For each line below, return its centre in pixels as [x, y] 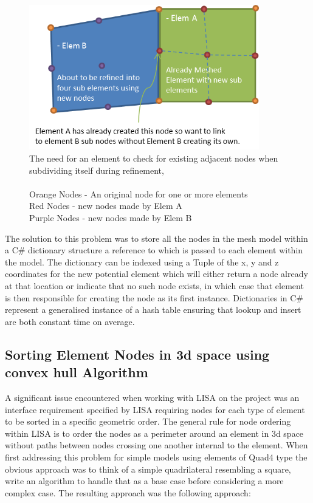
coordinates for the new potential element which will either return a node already [156, 274]
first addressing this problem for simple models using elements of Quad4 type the [156, 457]
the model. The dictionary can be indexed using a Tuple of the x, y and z [142, 262]
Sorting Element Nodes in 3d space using [137, 354]
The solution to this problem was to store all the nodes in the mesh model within [156, 238]
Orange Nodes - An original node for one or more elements [139, 193]
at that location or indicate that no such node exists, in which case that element [154, 285]
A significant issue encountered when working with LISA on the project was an [152, 397]
